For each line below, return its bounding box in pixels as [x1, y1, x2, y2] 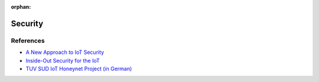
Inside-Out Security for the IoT [25, 57, 100, 64]
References [11, 36, 45, 45]
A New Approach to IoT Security [25, 49, 105, 56]
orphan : [11, 4, 31, 10]
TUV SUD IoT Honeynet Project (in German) [25, 65, 132, 72]
